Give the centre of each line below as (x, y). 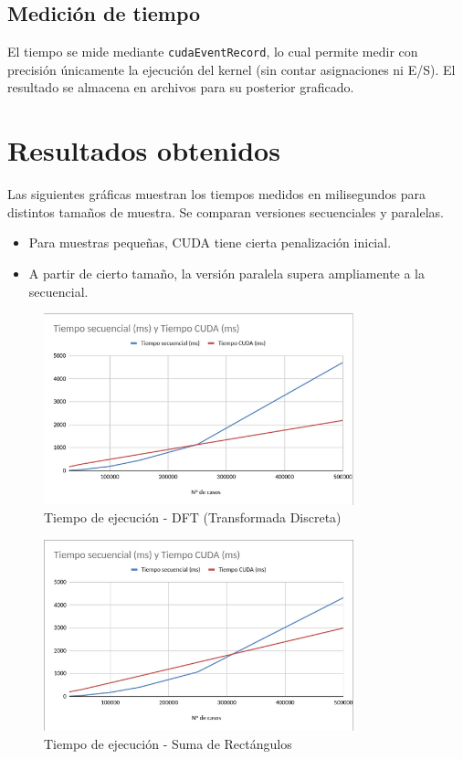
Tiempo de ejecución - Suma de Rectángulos (168, 743)
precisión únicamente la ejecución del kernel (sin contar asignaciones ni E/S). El (231, 69)
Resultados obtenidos (144, 150)
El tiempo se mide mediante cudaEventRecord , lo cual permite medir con (213, 52)
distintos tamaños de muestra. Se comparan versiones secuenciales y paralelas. (226, 211)
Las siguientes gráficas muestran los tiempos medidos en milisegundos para (216, 194)
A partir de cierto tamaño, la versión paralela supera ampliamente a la (227, 273)
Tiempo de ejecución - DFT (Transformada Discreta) (193, 517)
